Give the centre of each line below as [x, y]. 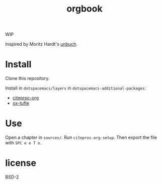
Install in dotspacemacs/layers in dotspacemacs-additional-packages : [75, 88]
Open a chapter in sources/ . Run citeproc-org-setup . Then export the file [81, 137]
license [21, 163]
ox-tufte [21, 103]
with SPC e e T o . [23, 143]
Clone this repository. [27, 78]
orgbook [85, 9]
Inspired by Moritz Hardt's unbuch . [42, 44]
